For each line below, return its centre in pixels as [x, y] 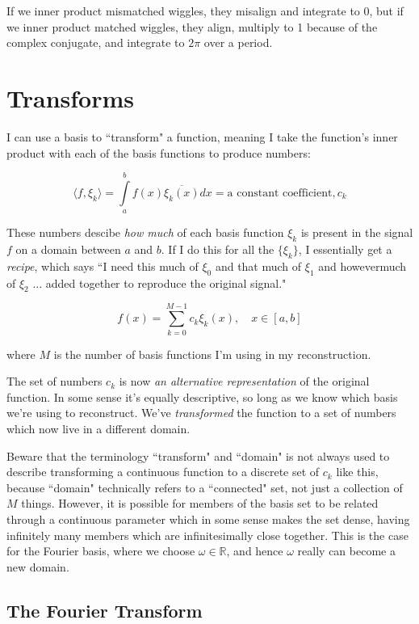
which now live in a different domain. [98, 428]
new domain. [38, 566]
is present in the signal [357, 232]
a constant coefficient [280, 193]
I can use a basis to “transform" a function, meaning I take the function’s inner [202, 136]
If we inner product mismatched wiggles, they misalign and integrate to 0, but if [205, 11]
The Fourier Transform [105, 610]
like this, [357, 472]
